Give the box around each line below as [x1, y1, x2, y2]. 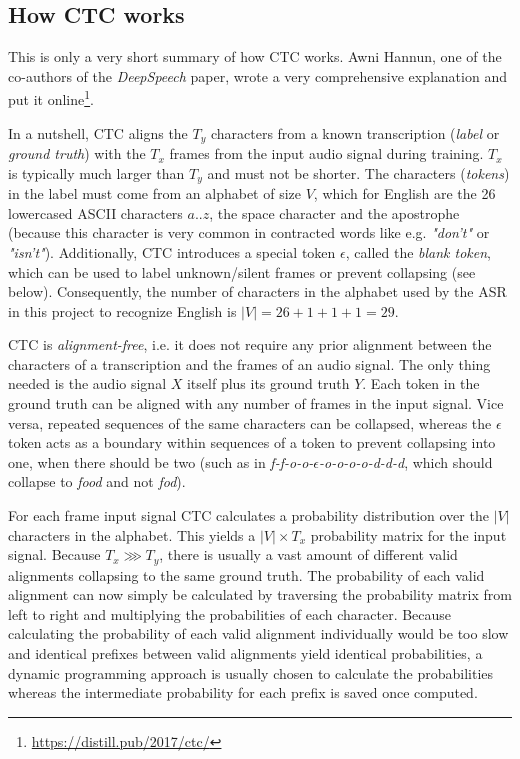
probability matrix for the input [310, 524, 507, 545]
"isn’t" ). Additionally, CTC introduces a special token [8, 241, 336, 262]
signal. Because [8, 544, 101, 565]
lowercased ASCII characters [8, 202, 183, 223]
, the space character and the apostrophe [209, 202, 460, 223]
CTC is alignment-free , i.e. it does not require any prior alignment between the [8, 334, 492, 355]
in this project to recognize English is [8, 300, 237, 321]
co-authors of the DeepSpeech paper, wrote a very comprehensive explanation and [8, 65, 507, 86]
